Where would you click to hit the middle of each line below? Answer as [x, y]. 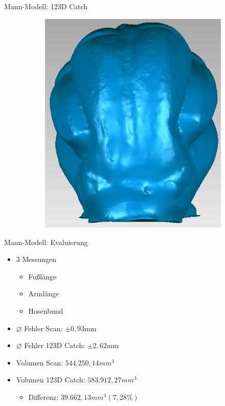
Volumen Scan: [39, 362]
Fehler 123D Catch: [55, 345]
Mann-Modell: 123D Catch [46, 6]
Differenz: [43, 397]
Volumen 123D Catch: [51, 380]
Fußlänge [42, 276]
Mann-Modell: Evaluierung [46, 242]
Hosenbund [46, 310]
